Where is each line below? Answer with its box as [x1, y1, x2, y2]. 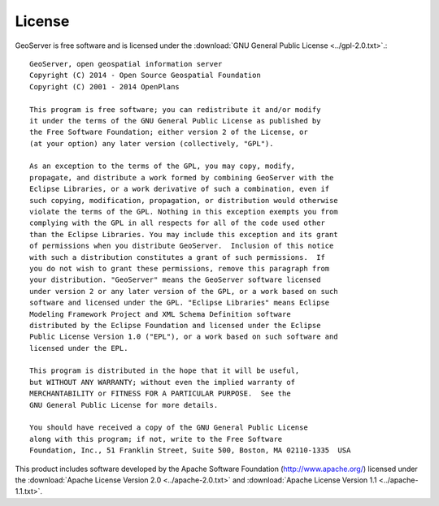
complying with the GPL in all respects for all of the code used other [29, 218, 325, 227]
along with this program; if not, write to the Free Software [29, 435, 283, 443]
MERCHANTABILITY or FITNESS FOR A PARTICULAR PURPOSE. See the [29, 389, 292, 398]
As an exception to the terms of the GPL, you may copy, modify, [29, 162, 296, 171]
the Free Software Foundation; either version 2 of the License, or [29, 128, 308, 137]
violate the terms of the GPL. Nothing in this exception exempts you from [29, 207, 338, 217]
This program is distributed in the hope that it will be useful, [29, 366, 300, 375]
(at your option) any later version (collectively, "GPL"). [29, 139, 274, 148]
